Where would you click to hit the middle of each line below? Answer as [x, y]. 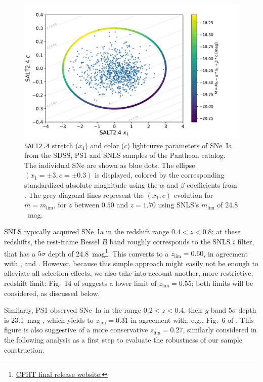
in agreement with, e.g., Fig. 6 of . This [192, 320]
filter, [246, 241]
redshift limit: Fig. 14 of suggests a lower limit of [80, 283]
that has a [20, 253]
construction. [24, 349]
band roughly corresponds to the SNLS [170, 241]
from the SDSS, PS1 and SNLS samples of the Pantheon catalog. [125, 155]
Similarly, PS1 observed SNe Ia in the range [73, 310]
